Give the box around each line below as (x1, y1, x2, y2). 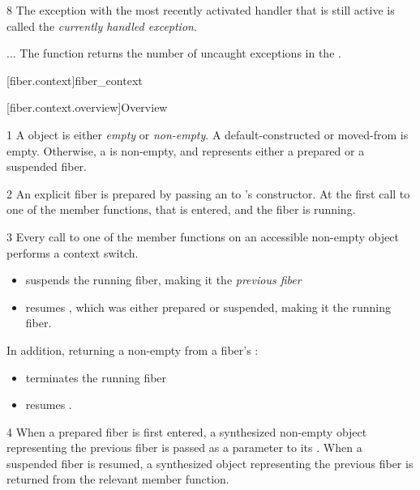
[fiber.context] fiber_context (6, 71, 143, 88)
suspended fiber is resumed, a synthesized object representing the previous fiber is (6, 454, 414, 471)
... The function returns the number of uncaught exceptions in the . (6, 45, 341, 62)
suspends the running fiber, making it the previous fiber (25, 271, 302, 288)
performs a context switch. (6, 244, 139, 261)
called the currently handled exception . (6, 17, 197, 34)
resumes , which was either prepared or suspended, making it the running (25, 298, 391, 315)
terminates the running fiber (25, 369, 167, 386)
